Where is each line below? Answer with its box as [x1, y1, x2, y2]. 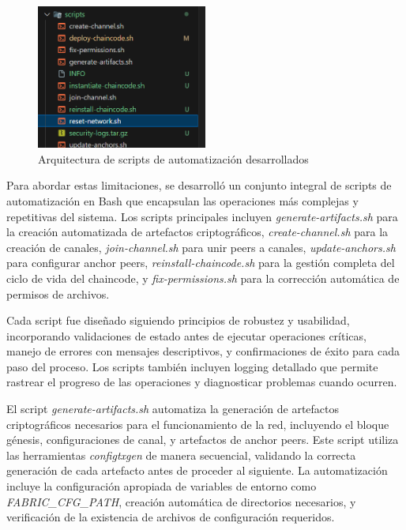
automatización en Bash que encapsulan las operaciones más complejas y [6, 192, 359, 209]
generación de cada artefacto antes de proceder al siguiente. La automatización [6, 462, 388, 479]
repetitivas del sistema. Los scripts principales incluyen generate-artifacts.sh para [6, 208, 398, 224]
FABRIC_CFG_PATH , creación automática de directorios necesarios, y [6, 493, 356, 509]
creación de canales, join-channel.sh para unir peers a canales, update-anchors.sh [6, 239, 396, 255]
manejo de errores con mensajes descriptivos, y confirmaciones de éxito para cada [6, 343, 400, 359]
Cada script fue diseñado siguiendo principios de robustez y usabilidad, [6, 312, 350, 329]
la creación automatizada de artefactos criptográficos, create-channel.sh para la [6, 224, 389, 240]
